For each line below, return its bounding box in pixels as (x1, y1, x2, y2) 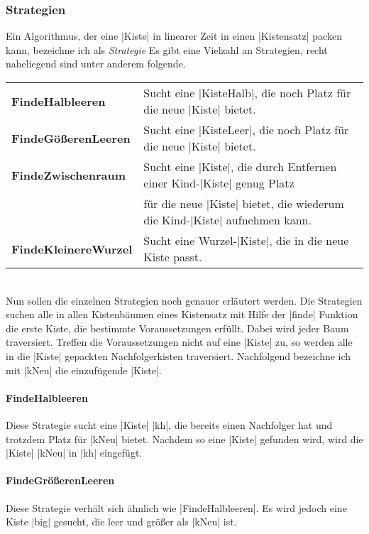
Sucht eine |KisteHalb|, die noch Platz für (143, 85, 351, 101)
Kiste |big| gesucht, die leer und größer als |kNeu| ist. (6, 514, 237, 529)
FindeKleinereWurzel (11, 240, 133, 257)
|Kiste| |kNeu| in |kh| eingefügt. (6, 445, 143, 460)
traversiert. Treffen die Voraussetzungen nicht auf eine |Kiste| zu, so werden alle (6, 334, 353, 349)
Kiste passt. (143, 249, 202, 265)
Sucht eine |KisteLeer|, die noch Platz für (143, 121, 349, 138)
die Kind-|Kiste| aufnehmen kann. (143, 212, 312, 228)
